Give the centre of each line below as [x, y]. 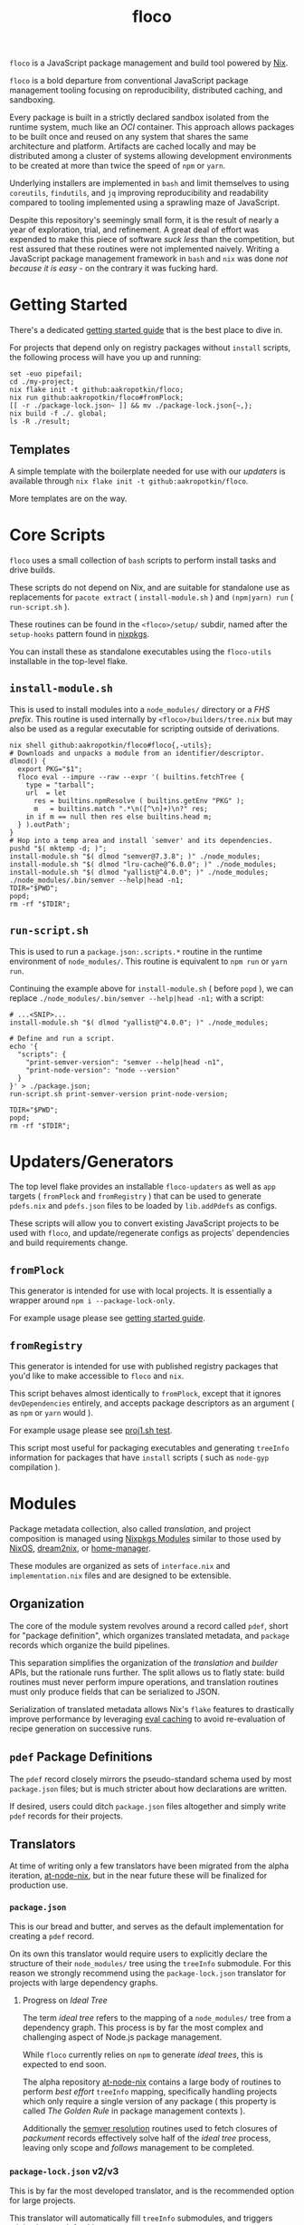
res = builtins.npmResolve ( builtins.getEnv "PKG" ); [139, 800]
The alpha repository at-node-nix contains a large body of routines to [152, 2082]
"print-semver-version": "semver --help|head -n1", [125, 1062]
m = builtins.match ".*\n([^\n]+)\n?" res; [120, 809]
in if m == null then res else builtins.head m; [119, 817]
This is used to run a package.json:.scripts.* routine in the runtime [136, 951]
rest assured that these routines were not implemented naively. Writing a [144, 249]
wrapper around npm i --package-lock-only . [92, 1300]
